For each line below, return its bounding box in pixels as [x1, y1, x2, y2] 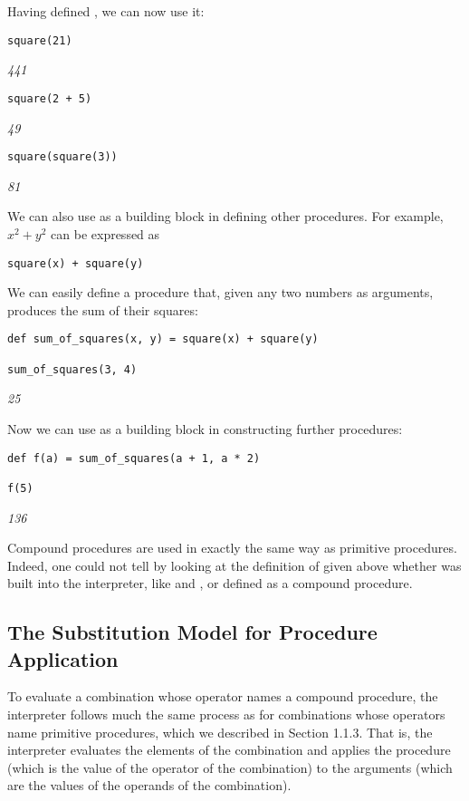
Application [7, 644, 119, 672]
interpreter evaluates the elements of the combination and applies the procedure [7, 740, 451, 759]
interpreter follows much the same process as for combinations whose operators [7, 705, 445, 724]
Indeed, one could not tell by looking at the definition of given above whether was [7, 555, 462, 574]
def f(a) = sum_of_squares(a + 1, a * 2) [7, 451, 261, 465]
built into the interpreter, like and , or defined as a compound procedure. [7, 574, 413, 593]
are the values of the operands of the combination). [7, 776, 292, 795]
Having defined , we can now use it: [7, 2, 205, 20]
